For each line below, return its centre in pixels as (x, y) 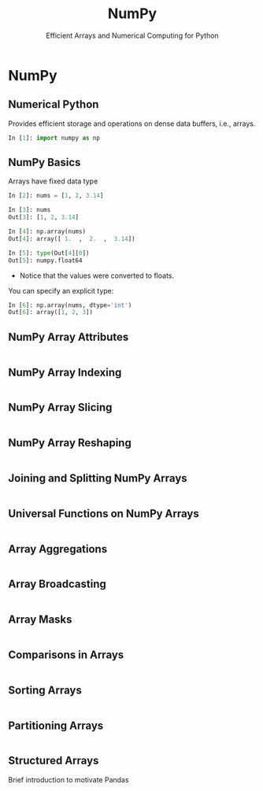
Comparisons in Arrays (66, 655)
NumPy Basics (44, 163)
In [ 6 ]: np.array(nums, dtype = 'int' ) (70, 305)
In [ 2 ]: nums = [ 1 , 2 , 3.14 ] (56, 196)
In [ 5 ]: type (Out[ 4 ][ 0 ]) (49, 253)
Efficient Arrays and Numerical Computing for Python (132, 35)
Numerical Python (54, 104)
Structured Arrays (54, 761)
